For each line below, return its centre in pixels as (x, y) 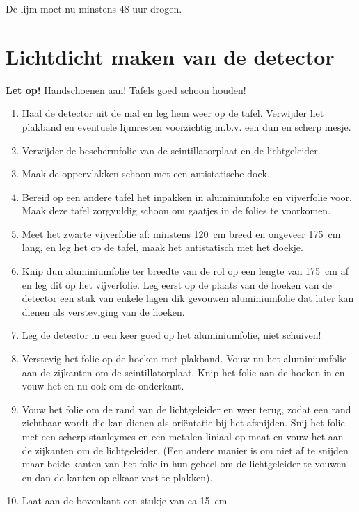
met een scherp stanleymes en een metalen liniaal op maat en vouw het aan (183, 436)
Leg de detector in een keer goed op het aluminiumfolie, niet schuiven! (171, 335)
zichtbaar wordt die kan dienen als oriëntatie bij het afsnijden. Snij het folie (183, 423)
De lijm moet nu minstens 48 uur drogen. (94, 8)
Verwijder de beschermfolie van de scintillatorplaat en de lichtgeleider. (171, 150)
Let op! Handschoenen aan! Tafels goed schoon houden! (126, 89)
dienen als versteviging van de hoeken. (103, 311)
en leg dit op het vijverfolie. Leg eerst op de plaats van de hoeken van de (177, 284)
